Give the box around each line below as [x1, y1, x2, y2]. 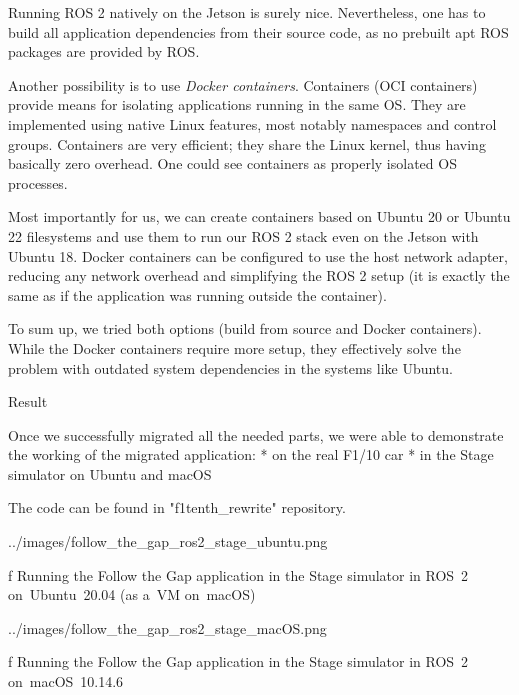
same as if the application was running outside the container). [8, 284, 387, 305]
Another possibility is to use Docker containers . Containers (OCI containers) [8, 74, 478, 95]
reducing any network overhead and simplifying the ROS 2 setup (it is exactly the [8, 265, 510, 286]
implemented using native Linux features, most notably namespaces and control [8, 113, 497, 134]
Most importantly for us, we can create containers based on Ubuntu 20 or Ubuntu [8, 206, 511, 227]
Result [8, 391, 48, 412]
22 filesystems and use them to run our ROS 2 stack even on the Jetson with [8, 225, 479, 246]
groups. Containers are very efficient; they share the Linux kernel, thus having [8, 133, 486, 154]
